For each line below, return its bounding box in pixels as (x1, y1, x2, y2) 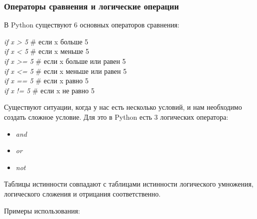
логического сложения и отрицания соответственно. (4, 188, 161, 199)
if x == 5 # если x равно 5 (4, 75, 89, 86)
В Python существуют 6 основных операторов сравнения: (4, 19, 180, 30)
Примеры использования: (4, 205, 80, 216)
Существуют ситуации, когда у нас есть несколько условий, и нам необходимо (4, 102, 242, 112)
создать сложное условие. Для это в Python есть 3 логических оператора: (4, 111, 229, 122)
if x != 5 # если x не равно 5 (4, 85, 95, 95)
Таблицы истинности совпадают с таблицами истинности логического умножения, (4, 179, 254, 189)
